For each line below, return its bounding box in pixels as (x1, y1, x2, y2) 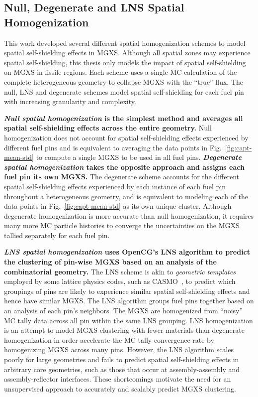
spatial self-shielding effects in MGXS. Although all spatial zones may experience (4, 47, 251, 58)
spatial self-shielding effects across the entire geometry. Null (4, 123, 212, 133)
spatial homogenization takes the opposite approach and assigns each (4, 161, 245, 172)
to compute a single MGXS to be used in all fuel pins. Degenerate (36, 152, 242, 162)
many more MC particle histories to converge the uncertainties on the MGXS (4, 220, 240, 231)
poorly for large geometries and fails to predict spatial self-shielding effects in (4, 354, 239, 364)
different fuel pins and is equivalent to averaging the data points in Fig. (4, 142, 222, 152)
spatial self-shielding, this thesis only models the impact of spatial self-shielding (4, 57, 246, 67)
